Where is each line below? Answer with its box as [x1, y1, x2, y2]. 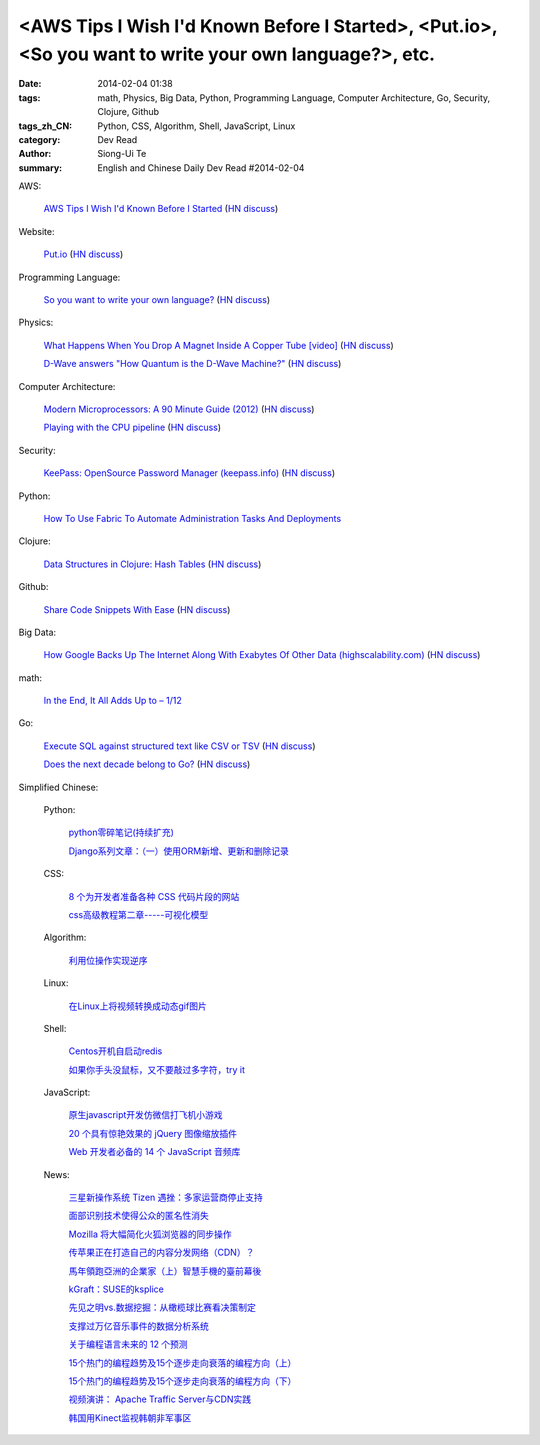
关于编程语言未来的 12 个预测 [68, 1338, 189, 1350]
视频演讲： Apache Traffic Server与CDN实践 [68, 1393, 252, 1405]
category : [18, 133, 61, 145]
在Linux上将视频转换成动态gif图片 [68, 1000, 207, 1012]
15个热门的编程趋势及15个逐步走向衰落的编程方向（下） [68, 1375, 297, 1387]
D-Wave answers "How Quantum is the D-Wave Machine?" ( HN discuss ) [43, 358, 342, 370]
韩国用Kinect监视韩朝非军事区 [68, 1411, 192, 1424]
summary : [18, 161, 63, 174]
